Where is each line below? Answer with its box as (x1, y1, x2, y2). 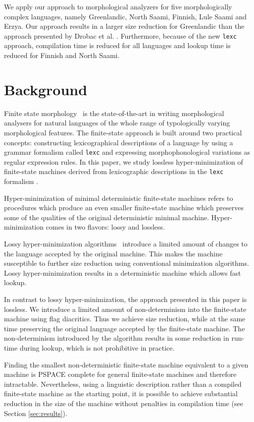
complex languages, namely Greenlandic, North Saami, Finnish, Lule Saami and (4, 11, 247, 21)
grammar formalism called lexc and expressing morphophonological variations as (4, 147, 251, 157)
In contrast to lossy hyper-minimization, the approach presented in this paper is (4, 294, 247, 304)
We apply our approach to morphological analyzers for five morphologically (4, 1, 232, 11)
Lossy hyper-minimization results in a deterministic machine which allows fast (4, 267, 241, 278)
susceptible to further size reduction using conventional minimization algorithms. (4, 258, 249, 268)
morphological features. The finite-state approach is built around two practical (4, 127, 242, 137)
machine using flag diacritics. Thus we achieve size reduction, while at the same (4, 313, 246, 324)
